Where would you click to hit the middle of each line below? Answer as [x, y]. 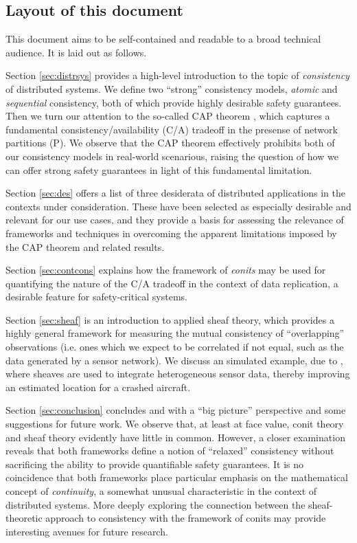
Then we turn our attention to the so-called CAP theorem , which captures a [168, 116]
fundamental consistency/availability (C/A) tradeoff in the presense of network [172, 129]
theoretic [24, 518]
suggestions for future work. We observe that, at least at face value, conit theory [175, 424]
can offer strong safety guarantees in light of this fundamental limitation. [159, 169]
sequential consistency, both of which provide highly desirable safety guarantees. [174, 102]
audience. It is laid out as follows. [76, 52]
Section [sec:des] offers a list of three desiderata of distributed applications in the [175, 193]
